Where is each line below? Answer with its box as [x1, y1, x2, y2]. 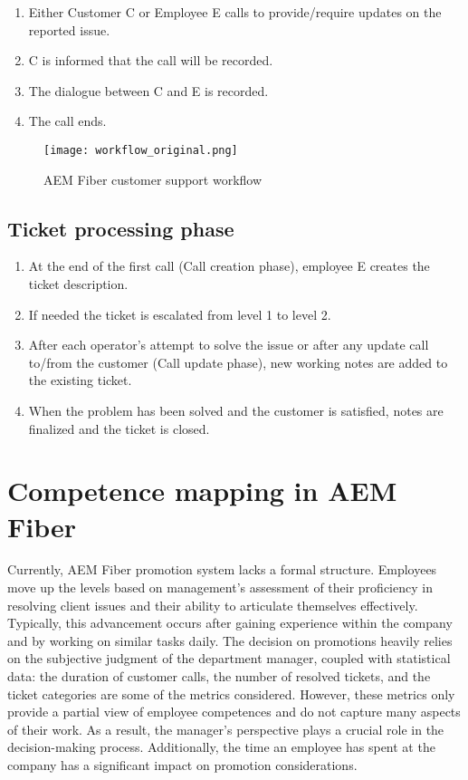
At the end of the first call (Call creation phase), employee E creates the [28, 256, 430, 275]
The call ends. [28, 111, 107, 130]
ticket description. [28, 274, 129, 294]
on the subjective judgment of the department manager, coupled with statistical [7, 649, 451, 668]
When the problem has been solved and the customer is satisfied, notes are [28, 400, 444, 419]
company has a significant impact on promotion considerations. [7, 756, 358, 775]
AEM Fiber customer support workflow [43, 169, 263, 188]
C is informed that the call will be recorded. [28, 51, 273, 70]
